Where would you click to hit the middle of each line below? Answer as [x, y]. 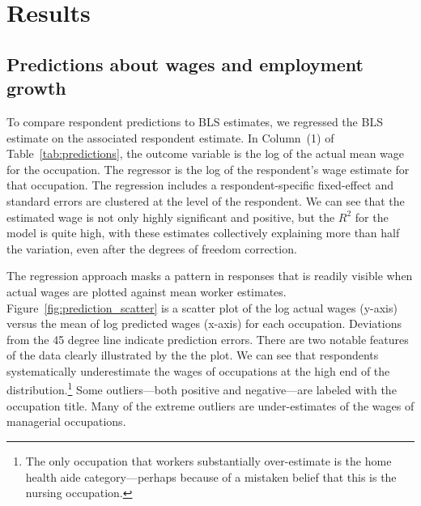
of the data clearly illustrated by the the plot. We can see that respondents [193, 355]
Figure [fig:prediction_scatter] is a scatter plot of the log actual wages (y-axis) [202, 307]
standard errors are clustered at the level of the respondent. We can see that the [206, 200]
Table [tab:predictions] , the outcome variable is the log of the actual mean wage [206, 153]
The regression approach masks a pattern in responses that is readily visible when [210, 276]
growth [36, 88]
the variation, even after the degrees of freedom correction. [152, 248]
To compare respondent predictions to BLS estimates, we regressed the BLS [195, 121]
